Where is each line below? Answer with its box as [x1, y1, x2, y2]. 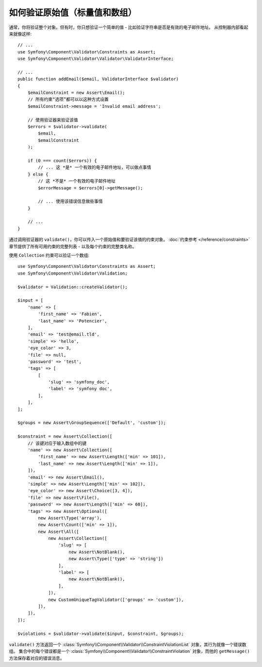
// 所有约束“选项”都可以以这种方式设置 [27, 97, 109, 102]
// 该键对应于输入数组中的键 [27, 440, 87, 446]
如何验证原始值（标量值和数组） [9, 7, 137, 18]
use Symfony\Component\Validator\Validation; [17, 270, 128, 276]
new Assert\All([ [38, 529, 80, 534]
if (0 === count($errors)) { [27, 158, 97, 163]
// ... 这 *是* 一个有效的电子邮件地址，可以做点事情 [38, 165, 151, 170]
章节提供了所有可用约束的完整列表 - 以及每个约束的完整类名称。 [9, 243, 137, 249]
